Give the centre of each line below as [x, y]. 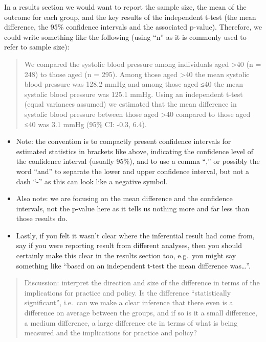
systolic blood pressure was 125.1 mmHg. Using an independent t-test [134, 94]
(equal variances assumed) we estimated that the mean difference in [130, 104]
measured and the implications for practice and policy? [110, 333]
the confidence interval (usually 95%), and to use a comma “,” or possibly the [138, 161]
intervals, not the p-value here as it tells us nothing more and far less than [133, 208]
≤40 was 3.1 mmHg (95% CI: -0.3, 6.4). [85, 124]
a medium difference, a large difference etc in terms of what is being [131, 322]
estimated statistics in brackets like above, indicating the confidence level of [135, 151]
